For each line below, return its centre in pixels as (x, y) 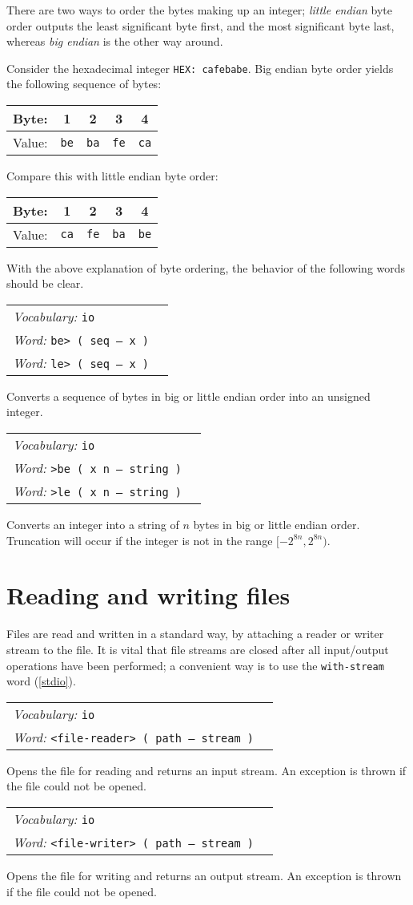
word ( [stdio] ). (41, 681)
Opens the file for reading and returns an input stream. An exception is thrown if (206, 770)
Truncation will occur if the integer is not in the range (140, 540)
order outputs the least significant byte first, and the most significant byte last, (200, 25)
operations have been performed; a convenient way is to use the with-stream (195, 665)
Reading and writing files (148, 595)
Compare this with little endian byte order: (112, 176)
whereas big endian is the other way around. (115, 41)
